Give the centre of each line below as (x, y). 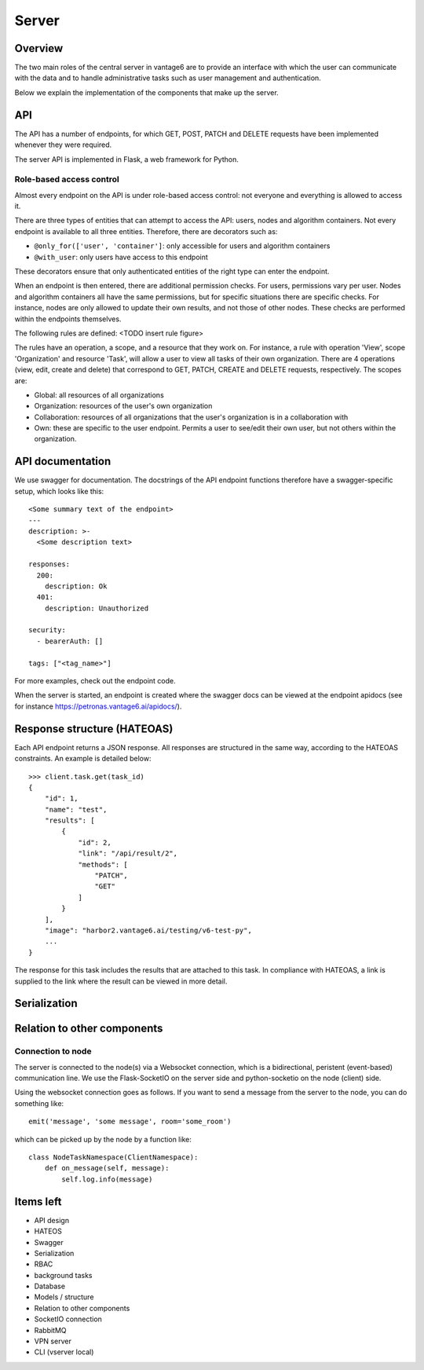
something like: (39, 1103)
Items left (38, 1201)
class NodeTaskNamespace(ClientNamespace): (113, 1158)
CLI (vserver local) (64, 1352)
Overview (39, 48)
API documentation (63, 462)
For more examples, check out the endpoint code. (95, 681)
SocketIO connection (68, 1319)
